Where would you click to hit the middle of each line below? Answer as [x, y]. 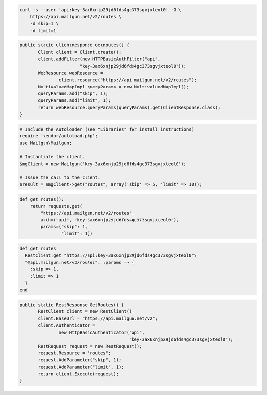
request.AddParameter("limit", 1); [81, 367]
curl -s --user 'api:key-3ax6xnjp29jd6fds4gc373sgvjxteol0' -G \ [100, 10]
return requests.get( [56, 206]
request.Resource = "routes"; [74, 353]
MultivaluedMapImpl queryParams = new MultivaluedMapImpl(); [113, 87]
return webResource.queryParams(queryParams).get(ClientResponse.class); [129, 107]
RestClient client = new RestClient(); [86, 312]
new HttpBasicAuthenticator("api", [102, 332]
